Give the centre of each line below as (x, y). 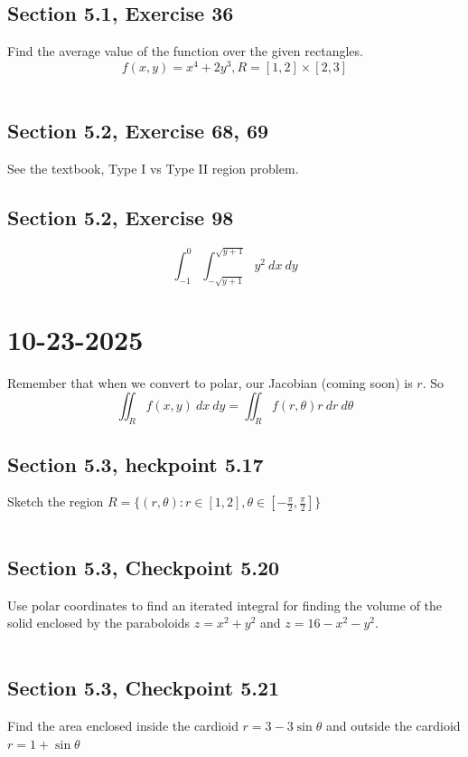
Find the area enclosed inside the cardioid (123, 726)
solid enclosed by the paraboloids (99, 623)
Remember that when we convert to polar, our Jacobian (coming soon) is (210, 382)
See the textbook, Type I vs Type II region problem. (153, 169)
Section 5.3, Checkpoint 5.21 (144, 688)
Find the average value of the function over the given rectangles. (185, 51)
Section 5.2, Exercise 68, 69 (138, 131)
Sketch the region (56, 502)
